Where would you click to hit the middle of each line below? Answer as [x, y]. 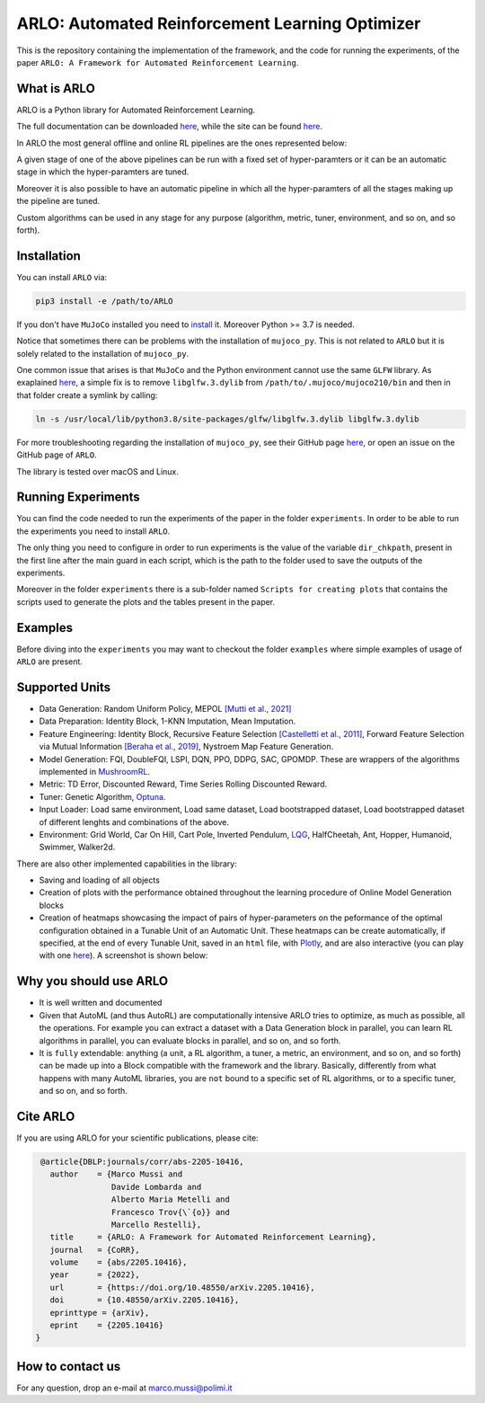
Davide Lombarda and [156, 1187]
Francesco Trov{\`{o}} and [171, 1212]
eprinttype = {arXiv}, [100, 1313]
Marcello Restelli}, [156, 1224]
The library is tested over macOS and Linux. [98, 471]
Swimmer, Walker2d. [77, 847]
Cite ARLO [46, 1116]
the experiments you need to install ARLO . [93, 531]
